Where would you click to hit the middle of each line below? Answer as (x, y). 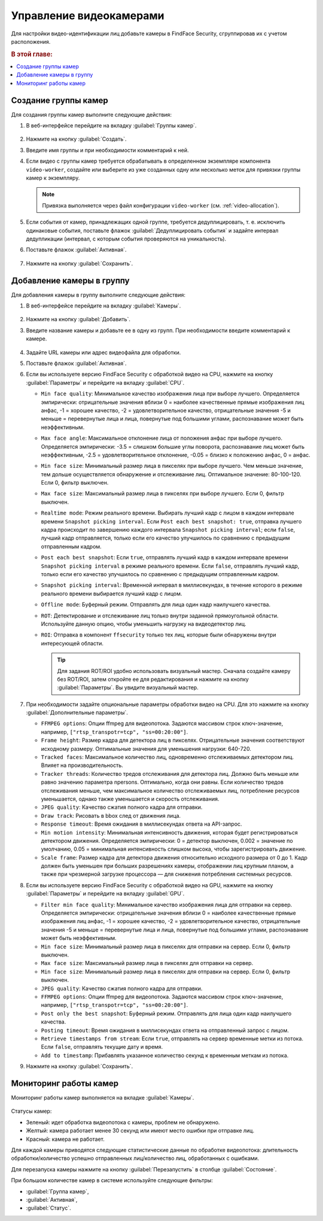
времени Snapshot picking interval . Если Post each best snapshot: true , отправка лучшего (171, 521)
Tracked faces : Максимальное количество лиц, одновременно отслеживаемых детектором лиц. (167, 757)
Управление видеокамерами (88, 16)
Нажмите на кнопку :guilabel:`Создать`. (76, 139)
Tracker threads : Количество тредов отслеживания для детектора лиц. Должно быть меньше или (170, 774)
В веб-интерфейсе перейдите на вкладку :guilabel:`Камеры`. (103, 306)
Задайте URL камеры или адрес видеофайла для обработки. (103, 352)
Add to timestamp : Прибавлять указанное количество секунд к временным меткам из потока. (165, 1055)
